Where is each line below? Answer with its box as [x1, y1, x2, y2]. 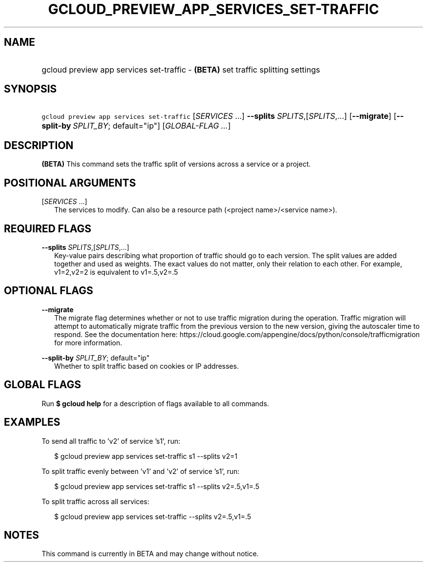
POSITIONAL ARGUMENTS [4, 176, 136, 189]
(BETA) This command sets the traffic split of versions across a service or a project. [41, 160, 311, 169]
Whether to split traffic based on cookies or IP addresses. [54, 361, 239, 370]
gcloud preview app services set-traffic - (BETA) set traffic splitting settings [41, 64, 320, 75]
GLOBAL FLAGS [4, 378, 81, 391]
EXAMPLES [4, 416, 60, 429]
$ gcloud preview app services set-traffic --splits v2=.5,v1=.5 [54, 512, 252, 521]
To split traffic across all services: [41, 497, 150, 506]
